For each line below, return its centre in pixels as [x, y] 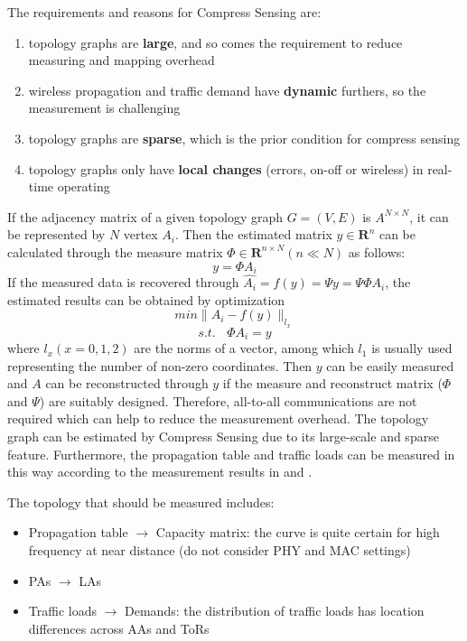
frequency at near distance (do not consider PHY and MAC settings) [219, 549]
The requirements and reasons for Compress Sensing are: [164, 12]
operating [84, 186]
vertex [140, 234]
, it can [429, 216]
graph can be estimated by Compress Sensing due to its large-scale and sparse [223, 437]
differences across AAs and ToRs [119, 628]
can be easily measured [390, 365]
